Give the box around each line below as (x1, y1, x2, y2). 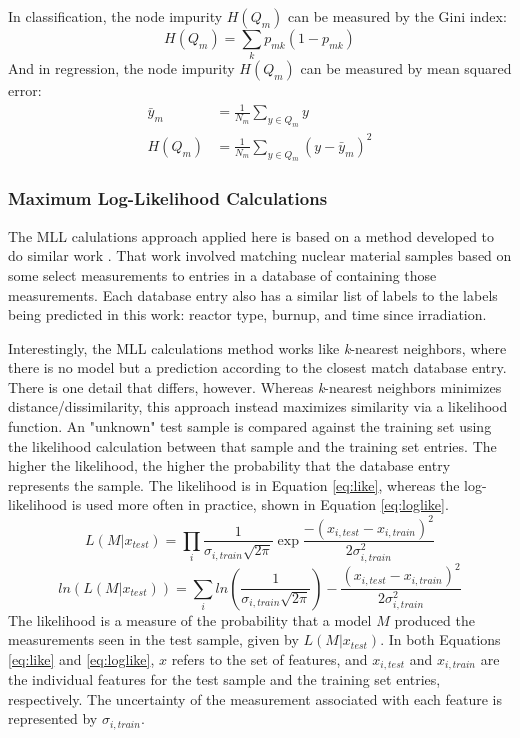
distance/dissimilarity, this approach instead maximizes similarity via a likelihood (8, 396, 508, 417)
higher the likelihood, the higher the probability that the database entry (8, 455, 451, 476)
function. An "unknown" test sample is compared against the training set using (8, 416, 492, 437)
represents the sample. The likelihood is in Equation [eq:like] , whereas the (8, 474, 460, 495)
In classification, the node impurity (8, 6, 223, 26)
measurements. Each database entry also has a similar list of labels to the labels (8, 284, 498, 305)
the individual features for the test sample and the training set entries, (8, 669, 441, 690)
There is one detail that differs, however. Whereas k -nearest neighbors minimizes (8, 376, 502, 397)
